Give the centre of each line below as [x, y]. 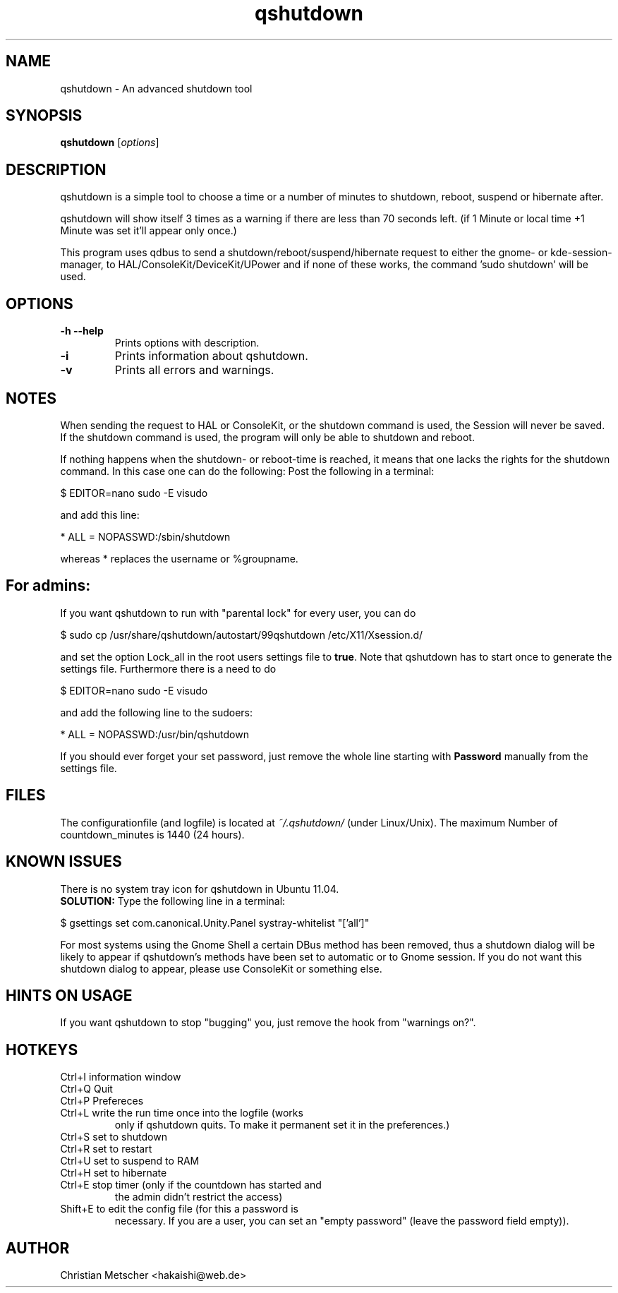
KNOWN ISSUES [64, 862]
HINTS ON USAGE [69, 995]
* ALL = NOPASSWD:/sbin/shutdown [145, 536]
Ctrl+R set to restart [106, 1149]
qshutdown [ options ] [110, 143]
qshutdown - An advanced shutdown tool [156, 88]
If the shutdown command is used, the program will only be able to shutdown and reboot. [267, 437]
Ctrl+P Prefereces [102, 1101]
